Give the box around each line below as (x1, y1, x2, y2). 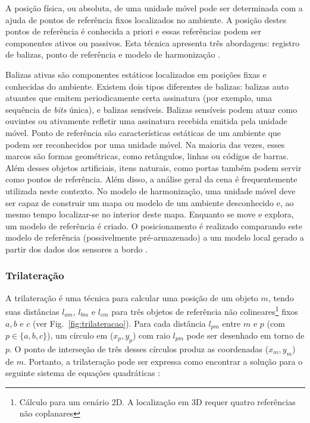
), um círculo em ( (47, 329, 114, 341)
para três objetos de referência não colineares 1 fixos (111, 304, 298, 317)
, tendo (268, 291, 294, 304)
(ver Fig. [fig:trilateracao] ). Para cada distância (32, 317, 206, 329)
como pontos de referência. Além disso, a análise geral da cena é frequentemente (5, 173, 298, 185)
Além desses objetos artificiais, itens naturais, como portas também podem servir (5, 161, 302, 173)
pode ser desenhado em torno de (186, 329, 305, 341)
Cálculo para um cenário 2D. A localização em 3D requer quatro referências (19, 395, 296, 408)
